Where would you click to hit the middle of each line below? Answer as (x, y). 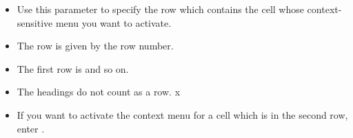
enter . (31, 128)
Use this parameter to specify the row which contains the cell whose (160, 9)
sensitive (35, 22)
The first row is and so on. (73, 68)
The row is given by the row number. (95, 46)
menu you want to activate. (113, 22)
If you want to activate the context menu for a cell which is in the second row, (182, 114)
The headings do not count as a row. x (99, 92)
